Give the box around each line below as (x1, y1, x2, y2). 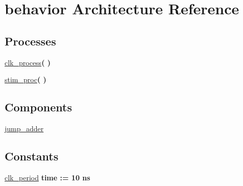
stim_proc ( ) (5, 74, 46, 85)
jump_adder (5, 123, 44, 133)
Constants (5, 148, 59, 164)
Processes (5, 33, 56, 49)
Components (5, 99, 72, 115)
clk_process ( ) (5, 57, 51, 67)
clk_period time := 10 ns (5, 172, 90, 182)
